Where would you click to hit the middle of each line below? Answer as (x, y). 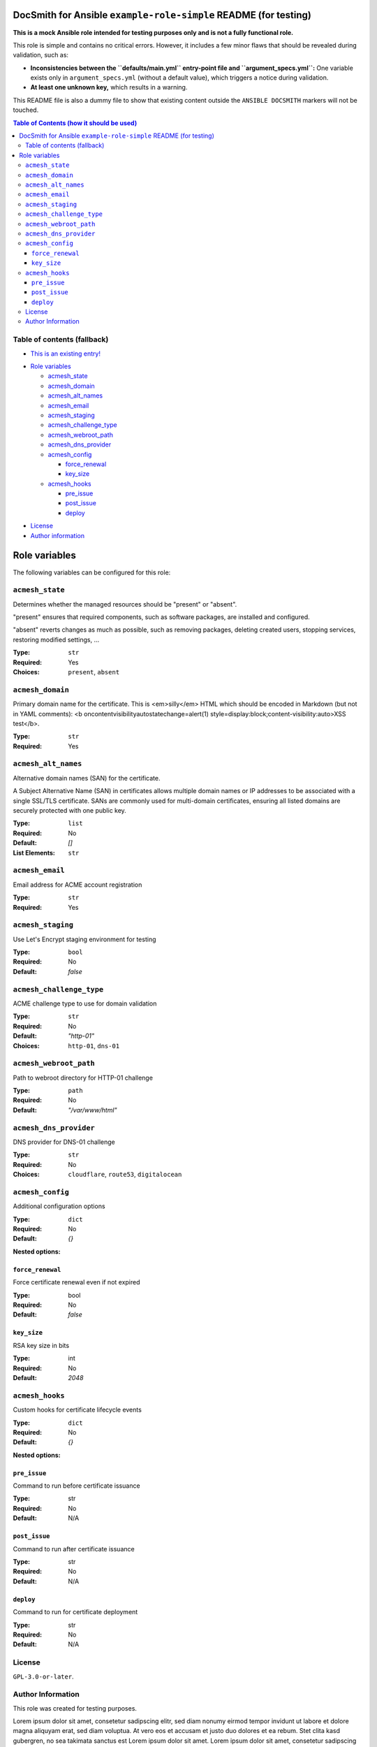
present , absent (94, 672)
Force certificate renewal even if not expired (76, 1282)
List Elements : (34, 853)
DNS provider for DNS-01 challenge (64, 1142)
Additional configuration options (59, 1206)
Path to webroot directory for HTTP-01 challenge (83, 1078)
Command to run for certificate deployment (75, 1612)
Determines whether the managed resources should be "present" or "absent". (125, 604)
